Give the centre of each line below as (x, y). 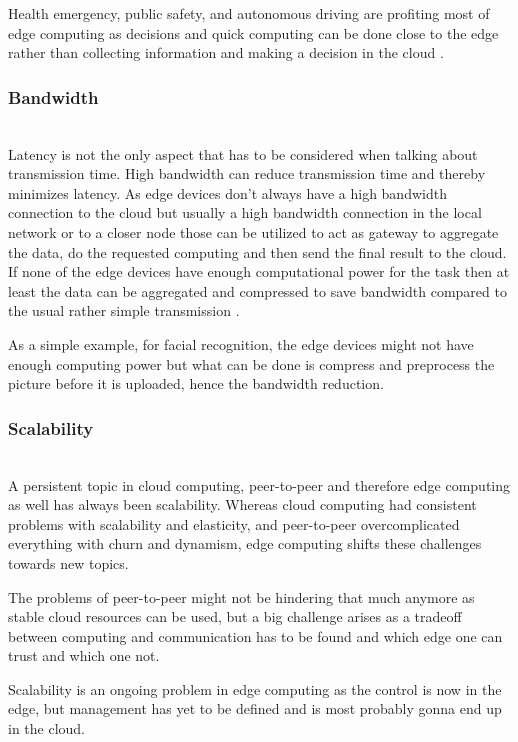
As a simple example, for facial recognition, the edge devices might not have (241, 343)
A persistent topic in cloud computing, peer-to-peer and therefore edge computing (259, 484)
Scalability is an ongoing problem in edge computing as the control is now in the (255, 688)
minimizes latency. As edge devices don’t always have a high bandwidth (227, 192)
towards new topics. (68, 562)
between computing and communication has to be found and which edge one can (255, 635)
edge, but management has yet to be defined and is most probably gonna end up (255, 708)
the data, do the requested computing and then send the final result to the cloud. (257, 251)
